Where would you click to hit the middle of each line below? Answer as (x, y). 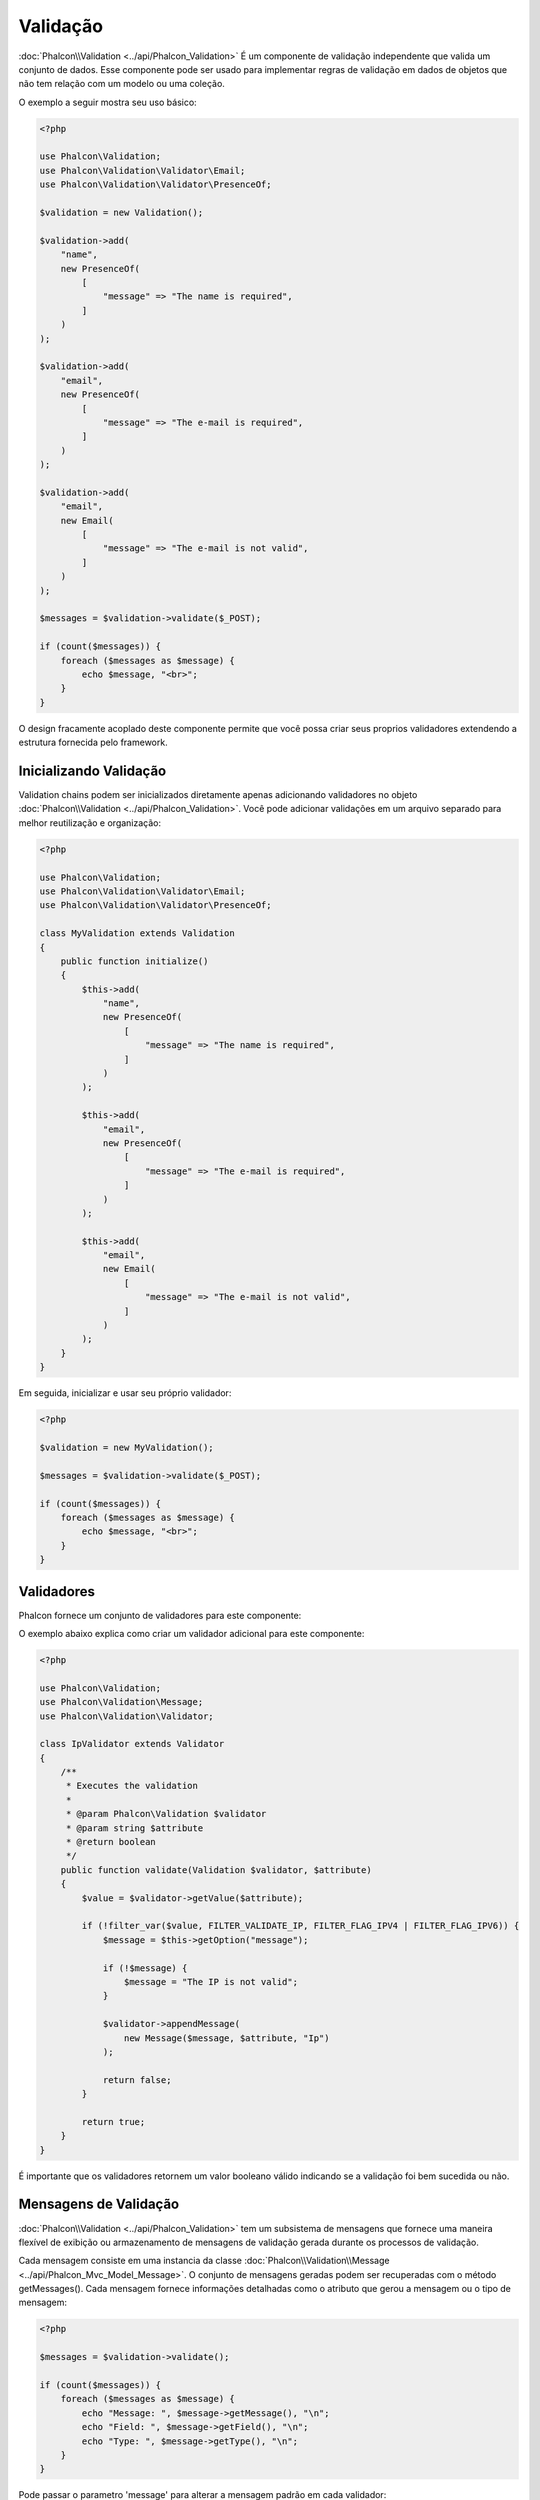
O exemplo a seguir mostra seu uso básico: (107, 102)
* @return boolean (111, 1842)
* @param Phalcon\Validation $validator (166, 1814)
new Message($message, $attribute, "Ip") (226, 2038)
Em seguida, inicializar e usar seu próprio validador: (125, 1393)
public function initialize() (134, 961)
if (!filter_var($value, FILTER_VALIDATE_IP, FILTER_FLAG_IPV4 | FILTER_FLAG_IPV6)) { (300, 1926)
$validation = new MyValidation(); (126, 1447)
